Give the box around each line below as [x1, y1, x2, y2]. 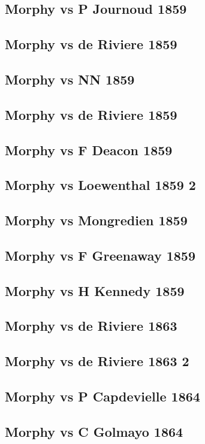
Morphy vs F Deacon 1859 [5, 140, 173, 159]
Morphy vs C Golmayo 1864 [5, 422, 183, 440]
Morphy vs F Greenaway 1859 [5, 246, 195, 264]
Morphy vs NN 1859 [5, 70, 135, 88]
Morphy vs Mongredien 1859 [5, 211, 188, 229]
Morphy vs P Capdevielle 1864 [5, 386, 200, 405]
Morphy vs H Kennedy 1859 [5, 281, 185, 300]
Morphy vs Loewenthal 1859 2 [5, 176, 196, 194]
